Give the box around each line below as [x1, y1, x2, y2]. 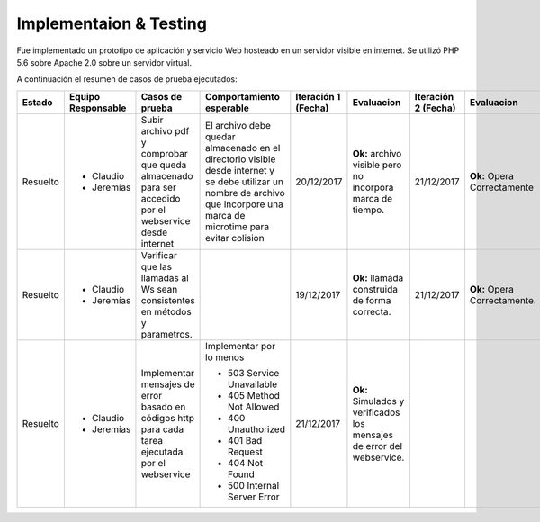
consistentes [140, 293, 195, 306]
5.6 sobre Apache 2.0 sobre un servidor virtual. [16, 57, 193, 67]
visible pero [352, 158, 402, 171]
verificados [352, 406, 400, 418]
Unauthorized [228, 423, 285, 436]
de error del [352, 439, 403, 452]
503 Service [228, 366, 280, 379]
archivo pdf [140, 124, 190, 137]
